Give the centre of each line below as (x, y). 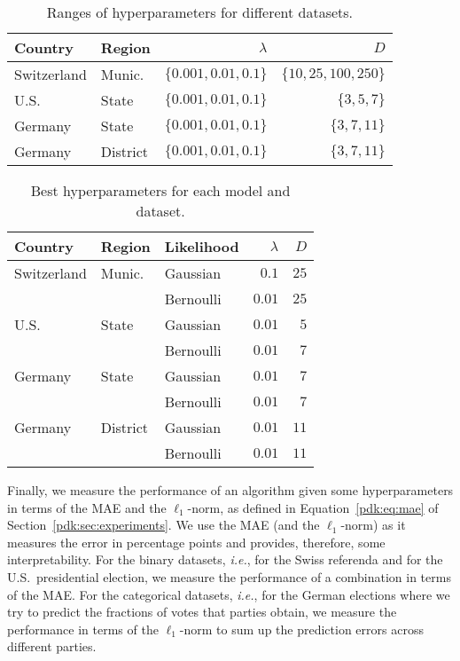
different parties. (52, 646)
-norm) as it (373, 525)
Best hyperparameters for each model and (160, 190)
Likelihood (202, 246)
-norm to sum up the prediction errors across (301, 629)
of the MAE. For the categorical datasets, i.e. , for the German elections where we (229, 594)
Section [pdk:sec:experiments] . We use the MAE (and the (164, 525)
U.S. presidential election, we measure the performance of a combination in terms (229, 576)
